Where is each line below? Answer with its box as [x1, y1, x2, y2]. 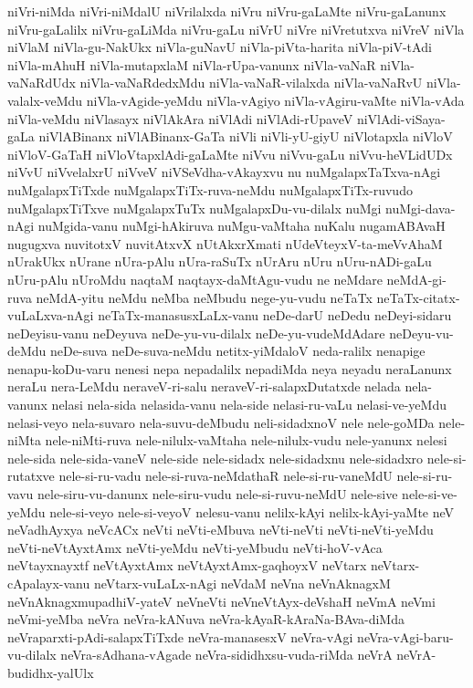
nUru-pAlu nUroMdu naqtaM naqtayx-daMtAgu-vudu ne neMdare [7, 269, 383, 288]
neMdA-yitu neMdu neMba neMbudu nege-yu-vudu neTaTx [36, 287, 373, 307]
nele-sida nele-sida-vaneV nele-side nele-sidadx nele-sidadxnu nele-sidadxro [7, 448, 424, 467]
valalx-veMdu [7, 90, 83, 109]
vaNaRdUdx [7, 73, 76, 92]
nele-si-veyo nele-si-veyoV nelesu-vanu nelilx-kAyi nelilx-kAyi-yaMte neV [49, 502, 455, 521]
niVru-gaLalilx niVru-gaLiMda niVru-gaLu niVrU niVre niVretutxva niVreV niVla [7, 19, 465, 38]
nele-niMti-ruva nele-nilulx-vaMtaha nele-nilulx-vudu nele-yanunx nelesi [45, 431, 447, 450]
